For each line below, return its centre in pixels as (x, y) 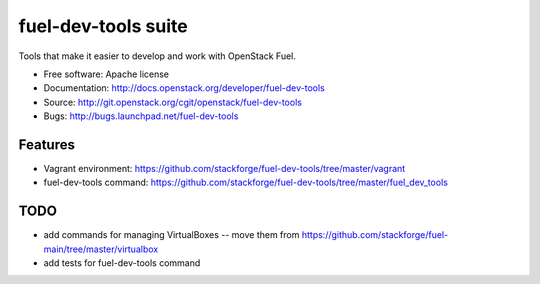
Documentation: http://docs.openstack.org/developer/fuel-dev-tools (184, 88)
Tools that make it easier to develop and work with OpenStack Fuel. (157, 56)
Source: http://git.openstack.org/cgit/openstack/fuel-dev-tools (172, 102)
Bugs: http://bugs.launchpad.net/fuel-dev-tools (141, 116)
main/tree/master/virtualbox (101, 249)
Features (46, 144)
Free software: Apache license (106, 74)
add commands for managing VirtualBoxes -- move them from (171, 235)
